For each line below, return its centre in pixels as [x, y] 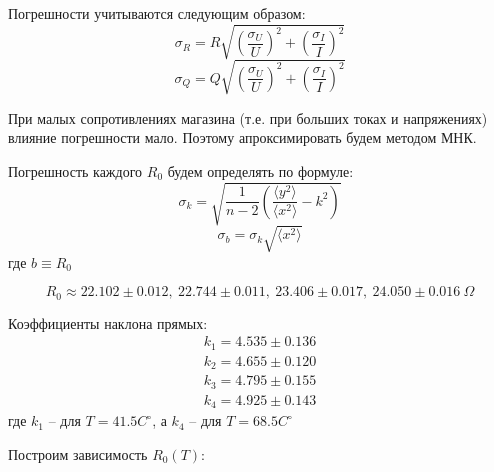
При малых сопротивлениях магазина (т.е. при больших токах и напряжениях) [248, 117]
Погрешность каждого [75, 170]
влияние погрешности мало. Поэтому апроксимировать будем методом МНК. [242, 137]
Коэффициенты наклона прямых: [108, 322]
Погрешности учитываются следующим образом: [157, 13]
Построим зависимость [78, 453]
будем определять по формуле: [260, 170]
